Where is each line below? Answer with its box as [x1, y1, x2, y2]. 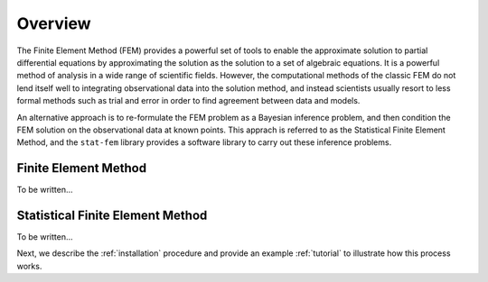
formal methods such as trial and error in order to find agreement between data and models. [16, 96, 361, 106]
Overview [16, 14, 91, 33]
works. [16, 260, 42, 271]
